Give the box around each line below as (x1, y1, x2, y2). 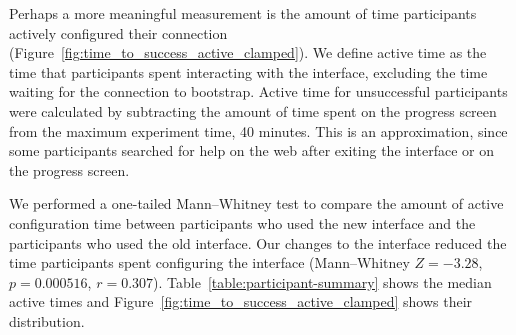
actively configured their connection (9, 22, 228, 43)
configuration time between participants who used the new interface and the (9, 212, 476, 233)
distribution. (9, 310, 85, 331)
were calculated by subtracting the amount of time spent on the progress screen (9, 100, 497, 121)
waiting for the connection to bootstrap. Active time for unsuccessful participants (9, 81, 508, 102)
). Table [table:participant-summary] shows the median (153, 271, 492, 292)
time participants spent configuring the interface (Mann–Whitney (9, 252, 410, 273)
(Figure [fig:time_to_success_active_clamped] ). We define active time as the (9, 42, 487, 63)
